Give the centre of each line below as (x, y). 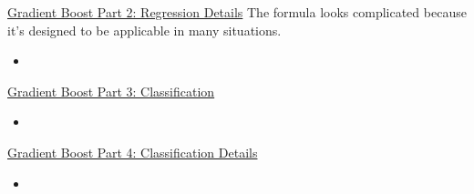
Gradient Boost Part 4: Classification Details (133, 152)
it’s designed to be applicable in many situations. (144, 30)
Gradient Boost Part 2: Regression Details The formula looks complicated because (237, 12)
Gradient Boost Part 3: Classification (111, 91)
